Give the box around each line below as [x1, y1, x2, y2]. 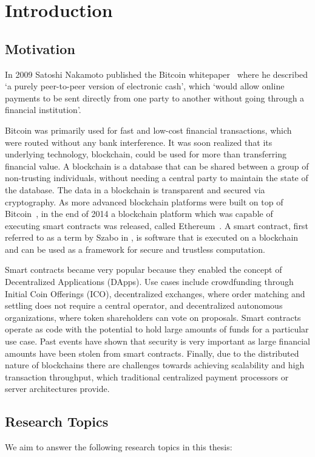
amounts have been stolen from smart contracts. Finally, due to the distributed [5, 346, 299, 359]
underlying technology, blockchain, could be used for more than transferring [5, 148, 287, 160]
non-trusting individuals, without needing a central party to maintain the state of [5, 171, 308, 184]
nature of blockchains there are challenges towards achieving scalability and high [5, 359, 305, 371]
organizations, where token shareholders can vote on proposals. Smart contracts [5, 311, 301, 323]
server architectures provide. [5, 382, 110, 395]
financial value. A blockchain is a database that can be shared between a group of [5, 159, 309, 172]
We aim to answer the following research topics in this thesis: [5, 441, 232, 453]
